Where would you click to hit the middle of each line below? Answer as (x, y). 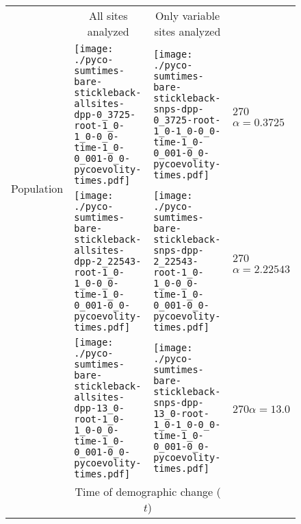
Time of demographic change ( (148, 491)
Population (37, 188)
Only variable (187, 15)
